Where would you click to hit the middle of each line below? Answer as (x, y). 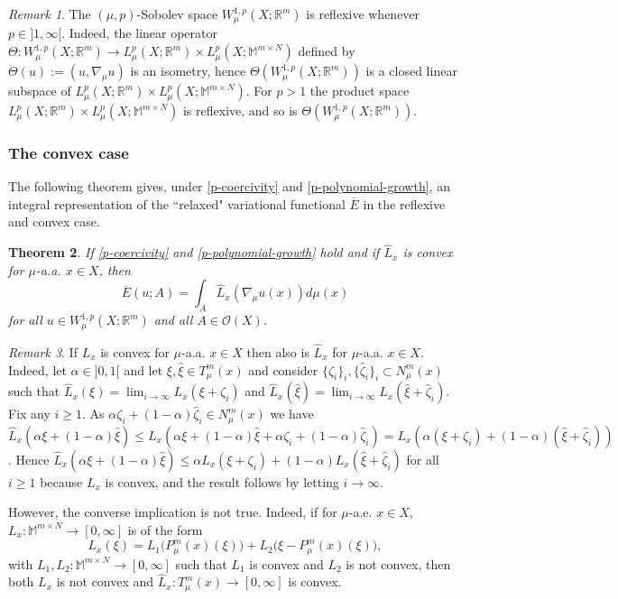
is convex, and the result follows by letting (222, 481)
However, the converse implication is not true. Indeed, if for (173, 512)
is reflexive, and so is (240, 111)
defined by (327, 51)
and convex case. (54, 221)
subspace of (40, 91)
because (61, 481)
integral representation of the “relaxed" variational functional (177, 203)
